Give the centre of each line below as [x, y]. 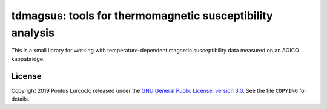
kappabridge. [28, 59]
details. [20, 99]
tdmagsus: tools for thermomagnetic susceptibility [142, 16]
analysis [33, 33]
